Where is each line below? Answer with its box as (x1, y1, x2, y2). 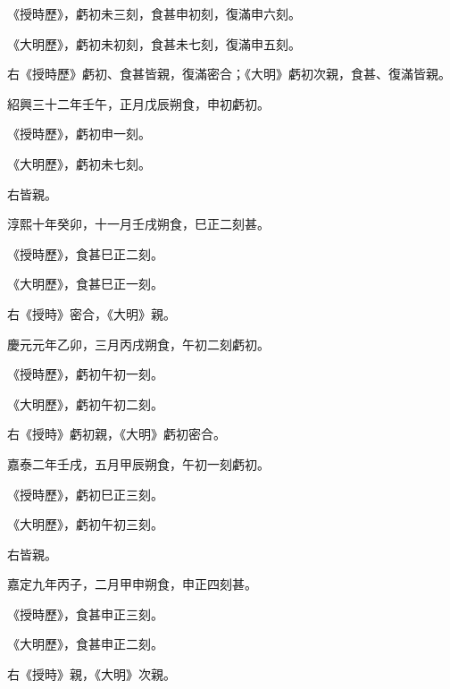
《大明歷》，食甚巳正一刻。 (7, 274, 163, 293)
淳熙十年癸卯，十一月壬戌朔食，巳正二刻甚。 (7, 214, 270, 233)
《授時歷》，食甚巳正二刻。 (7, 244, 163, 263)
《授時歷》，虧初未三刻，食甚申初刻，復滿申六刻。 (7, 4, 301, 22)
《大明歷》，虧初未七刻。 (7, 154, 151, 172)
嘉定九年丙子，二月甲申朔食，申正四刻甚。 (7, 575, 257, 593)
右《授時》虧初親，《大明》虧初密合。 (7, 424, 226, 443)
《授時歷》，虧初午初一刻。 (7, 365, 163, 383)
